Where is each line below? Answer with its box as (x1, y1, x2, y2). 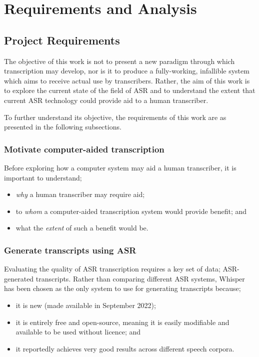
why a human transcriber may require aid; (15, 189, 145, 199)
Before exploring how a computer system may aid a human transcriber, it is (4, 162, 236, 172)
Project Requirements (4, 32, 120, 47)
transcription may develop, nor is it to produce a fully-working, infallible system (4, 65, 249, 76)
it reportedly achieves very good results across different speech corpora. (15, 343, 234, 353)
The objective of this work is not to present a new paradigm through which (4, 55, 235, 66)
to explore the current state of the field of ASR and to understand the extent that (4, 85, 255, 95)
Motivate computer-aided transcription (4, 142, 164, 155)
